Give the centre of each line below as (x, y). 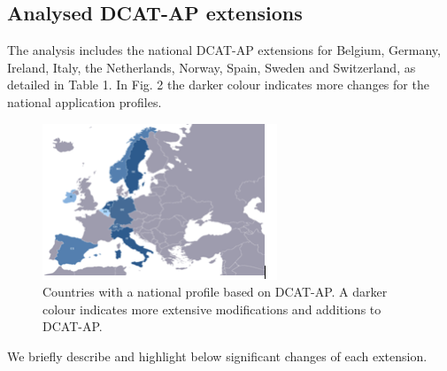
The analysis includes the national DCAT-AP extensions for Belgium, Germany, (224, 50)
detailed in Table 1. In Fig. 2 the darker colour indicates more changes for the (218, 85)
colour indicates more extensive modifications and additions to (212, 309)
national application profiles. (85, 101)
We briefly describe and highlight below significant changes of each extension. (217, 356)
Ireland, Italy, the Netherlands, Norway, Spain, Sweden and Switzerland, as (212, 67)
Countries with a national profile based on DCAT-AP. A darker (215, 292)
